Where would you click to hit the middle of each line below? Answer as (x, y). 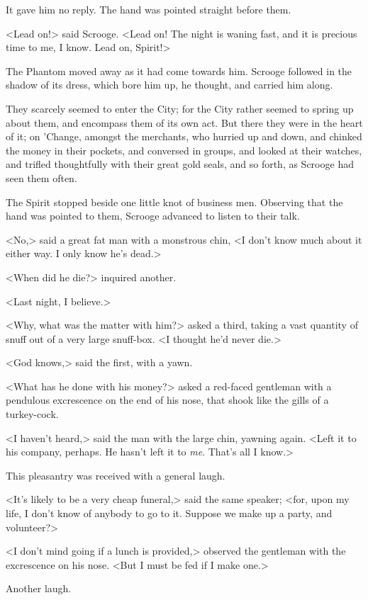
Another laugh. (39, 588)
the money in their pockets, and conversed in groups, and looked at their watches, (184, 150)
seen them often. (41, 177)
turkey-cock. (32, 414)
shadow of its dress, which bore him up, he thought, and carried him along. (169, 85)
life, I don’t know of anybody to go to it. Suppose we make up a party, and (169, 513)
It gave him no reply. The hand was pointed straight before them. (149, 9)
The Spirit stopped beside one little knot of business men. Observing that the (174, 202)
